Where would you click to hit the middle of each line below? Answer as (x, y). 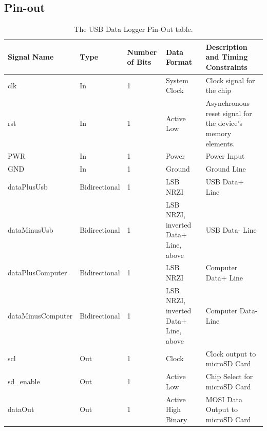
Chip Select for (229, 376)
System (177, 80)
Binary (176, 419)
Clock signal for (230, 80)
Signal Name (31, 57)
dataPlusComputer (37, 273)
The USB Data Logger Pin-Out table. (133, 29)
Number (142, 52)
